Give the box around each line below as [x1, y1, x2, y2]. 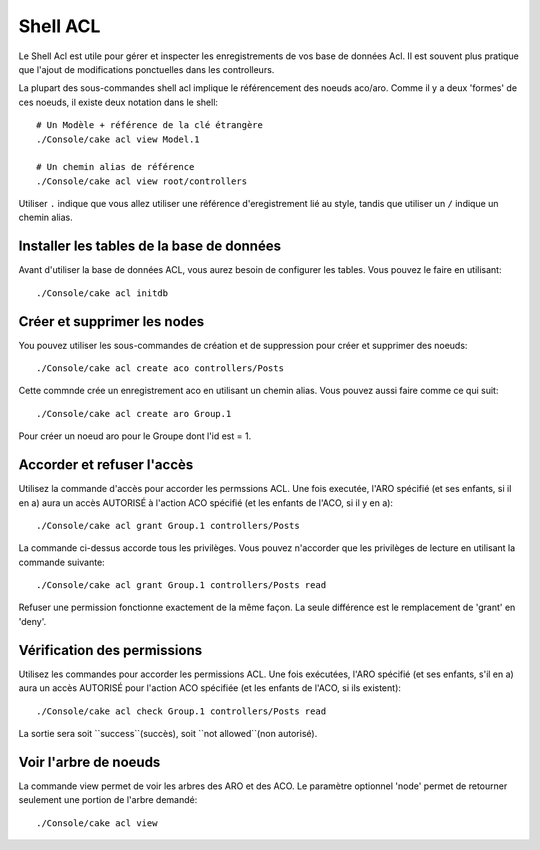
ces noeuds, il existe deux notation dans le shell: [18, 96, 219, 108]
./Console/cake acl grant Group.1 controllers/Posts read [36, 580, 327, 591]
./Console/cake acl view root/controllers [36, 175, 248, 187]
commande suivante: [18, 556, 105, 568]
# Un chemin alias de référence [36, 161, 195, 173]
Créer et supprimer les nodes [18, 313, 205, 330]
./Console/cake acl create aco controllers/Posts [36, 363, 285, 374]
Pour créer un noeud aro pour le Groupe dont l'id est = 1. [18, 430, 252, 442]
